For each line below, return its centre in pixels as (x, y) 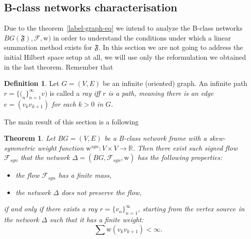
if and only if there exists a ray (51, 209)
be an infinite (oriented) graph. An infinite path (175, 83)
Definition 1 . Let (32, 83)
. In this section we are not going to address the (171, 47)
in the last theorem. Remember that (59, 66)
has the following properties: (180, 157)
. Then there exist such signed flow (185, 147)
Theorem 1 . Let (30, 138)
